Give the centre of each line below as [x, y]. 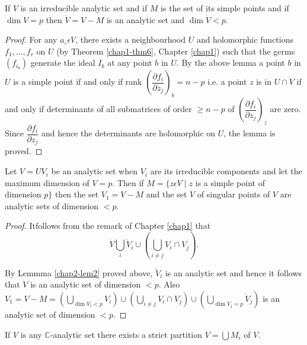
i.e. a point [227, 82]
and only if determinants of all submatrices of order [98, 109]
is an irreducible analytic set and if [84, 8]
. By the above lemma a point [231, 63]
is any [31, 334]
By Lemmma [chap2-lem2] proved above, [79, 272]
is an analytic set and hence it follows [234, 272]
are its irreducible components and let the [226, 171]
